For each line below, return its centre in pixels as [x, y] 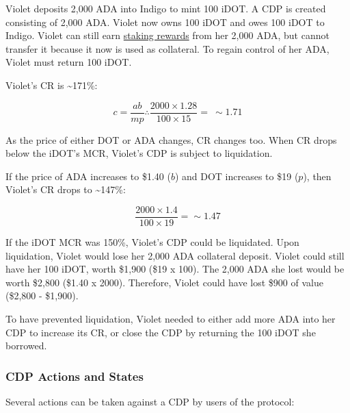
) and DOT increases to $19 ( [237, 176]
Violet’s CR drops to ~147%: [66, 189]
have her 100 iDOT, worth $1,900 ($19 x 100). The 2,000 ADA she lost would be [175, 269]
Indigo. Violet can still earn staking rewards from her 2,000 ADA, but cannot [167, 35]
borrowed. [26, 346]
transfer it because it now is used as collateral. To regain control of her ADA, [167, 48]
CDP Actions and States [75, 376]
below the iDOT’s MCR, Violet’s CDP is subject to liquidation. [139, 153]
